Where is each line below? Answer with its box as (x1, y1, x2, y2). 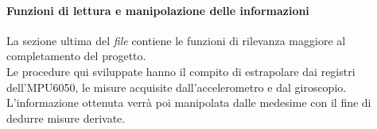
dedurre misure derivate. (6, 109, 126, 126)
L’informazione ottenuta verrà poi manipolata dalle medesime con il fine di (6, 94, 371, 111)
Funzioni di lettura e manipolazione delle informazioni (6, 2, 309, 18)
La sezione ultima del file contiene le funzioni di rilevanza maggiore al (6, 32, 346, 48)
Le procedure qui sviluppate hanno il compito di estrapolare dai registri (6, 63, 356, 79)
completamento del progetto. (6, 47, 146, 64)
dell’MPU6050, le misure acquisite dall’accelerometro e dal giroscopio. (6, 78, 347, 95)
